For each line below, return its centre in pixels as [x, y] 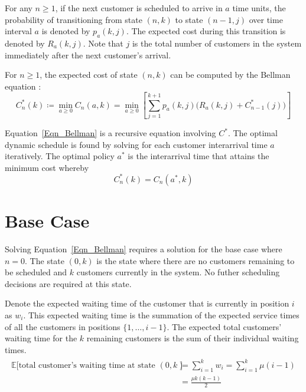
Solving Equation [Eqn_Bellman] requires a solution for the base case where [144, 249]
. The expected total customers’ [224, 326]
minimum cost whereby [47, 167]
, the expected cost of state [89, 75]
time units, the [259, 8]
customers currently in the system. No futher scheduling [178, 272]
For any [19, 8]
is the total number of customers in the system [217, 43]
